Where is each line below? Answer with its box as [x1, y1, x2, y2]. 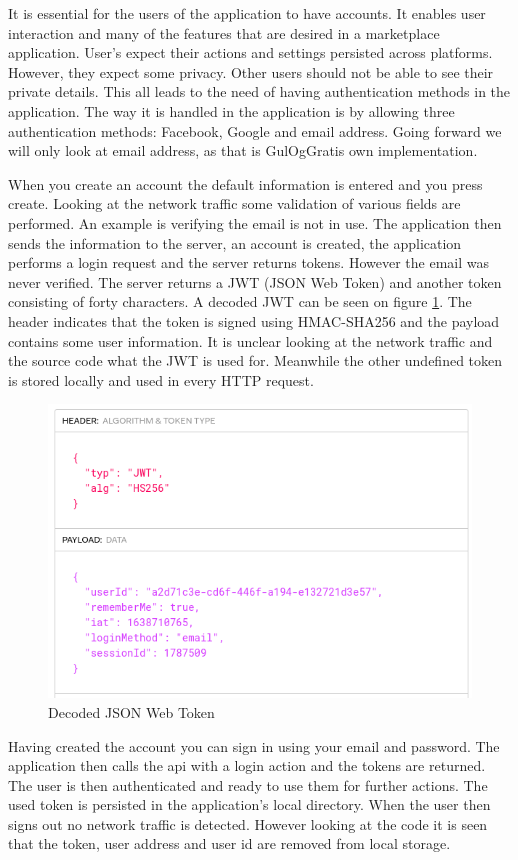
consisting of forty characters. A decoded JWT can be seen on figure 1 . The [8, 291, 472, 312]
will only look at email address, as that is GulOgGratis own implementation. [8, 140, 478, 161]
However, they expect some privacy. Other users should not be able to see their [8, 61, 494, 82]
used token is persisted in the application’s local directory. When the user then [8, 794, 491, 815]
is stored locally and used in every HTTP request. [8, 369, 314, 390]
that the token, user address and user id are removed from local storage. [8, 833, 451, 854]
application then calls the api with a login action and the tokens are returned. [8, 755, 486, 776]
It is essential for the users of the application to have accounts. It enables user [8, 3, 486, 23]
